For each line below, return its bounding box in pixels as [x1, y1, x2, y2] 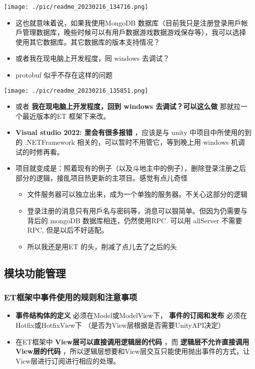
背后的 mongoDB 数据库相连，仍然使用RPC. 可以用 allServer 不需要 [27, 215, 242, 225]
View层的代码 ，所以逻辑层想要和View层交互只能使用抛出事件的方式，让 [15, 346, 250, 356]
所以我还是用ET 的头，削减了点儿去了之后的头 [27, 241, 177, 251]
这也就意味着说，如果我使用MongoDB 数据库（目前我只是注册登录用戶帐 [15, 17, 248, 27]
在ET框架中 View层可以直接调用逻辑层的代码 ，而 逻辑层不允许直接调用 [15, 336, 250, 346]
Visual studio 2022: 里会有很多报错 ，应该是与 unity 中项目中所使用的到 [15, 127, 252, 137]
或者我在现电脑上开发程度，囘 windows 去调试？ [15, 53, 170, 63]
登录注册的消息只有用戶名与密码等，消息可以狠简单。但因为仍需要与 [27, 206, 248, 216]
